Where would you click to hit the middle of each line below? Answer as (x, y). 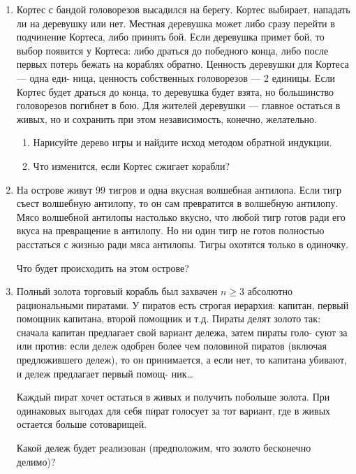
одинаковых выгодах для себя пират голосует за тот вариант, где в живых (173, 410)
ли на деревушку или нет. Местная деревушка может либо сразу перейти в (176, 23)
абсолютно (270, 291)
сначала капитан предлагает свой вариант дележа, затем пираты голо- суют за (182, 332)
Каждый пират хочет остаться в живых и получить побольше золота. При (173, 397)
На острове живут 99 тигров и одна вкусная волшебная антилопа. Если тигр (179, 189)
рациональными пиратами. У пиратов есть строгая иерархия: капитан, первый (183, 304)
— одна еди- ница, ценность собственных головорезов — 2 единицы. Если (176, 77)
